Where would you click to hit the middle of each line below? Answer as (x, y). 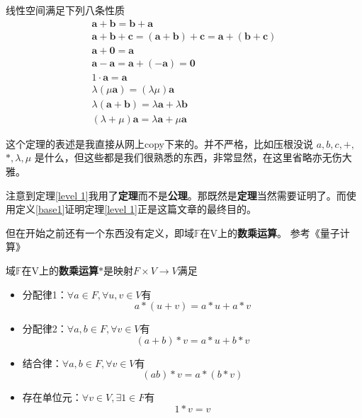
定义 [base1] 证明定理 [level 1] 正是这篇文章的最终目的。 (136, 209)
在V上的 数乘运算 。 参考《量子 (270, 232)
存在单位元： (52, 397)
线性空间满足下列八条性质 (65, 10)
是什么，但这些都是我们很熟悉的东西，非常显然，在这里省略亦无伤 (188, 157)
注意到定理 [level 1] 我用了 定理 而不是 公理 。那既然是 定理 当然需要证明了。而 (176, 195)
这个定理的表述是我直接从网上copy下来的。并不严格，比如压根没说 (159, 143)
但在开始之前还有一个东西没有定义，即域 (100, 232)
